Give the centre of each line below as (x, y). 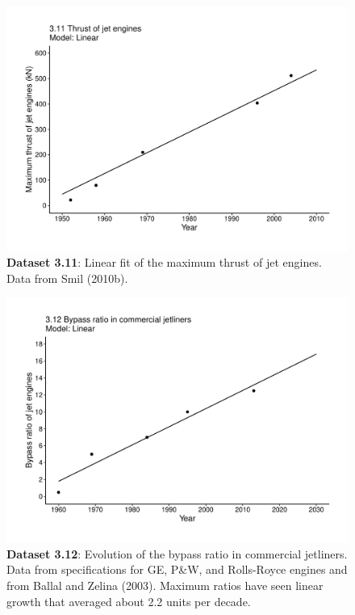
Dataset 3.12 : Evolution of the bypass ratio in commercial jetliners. (177, 553)
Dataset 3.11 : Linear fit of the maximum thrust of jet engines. (164, 262)
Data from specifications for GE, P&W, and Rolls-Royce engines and (177, 569)
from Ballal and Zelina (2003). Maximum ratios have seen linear (165, 585)
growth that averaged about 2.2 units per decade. (129, 601)
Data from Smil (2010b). (67, 278)
